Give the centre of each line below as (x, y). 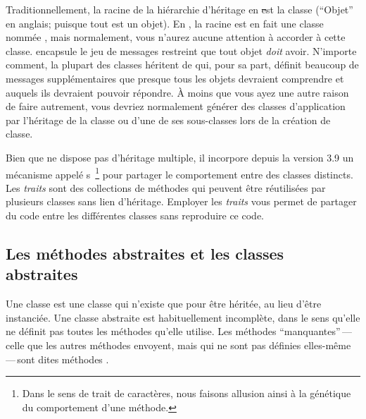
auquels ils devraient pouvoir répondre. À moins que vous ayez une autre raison (177, 92)
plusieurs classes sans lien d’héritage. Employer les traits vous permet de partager (181, 201)
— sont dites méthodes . (57, 359)
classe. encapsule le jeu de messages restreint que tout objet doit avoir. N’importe (181, 50)
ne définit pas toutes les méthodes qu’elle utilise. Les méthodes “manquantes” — (179, 331)
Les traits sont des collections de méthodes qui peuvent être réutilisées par (166, 187)
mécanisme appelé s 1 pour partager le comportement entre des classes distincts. (179, 173)
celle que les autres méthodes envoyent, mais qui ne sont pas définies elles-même (178, 345)
